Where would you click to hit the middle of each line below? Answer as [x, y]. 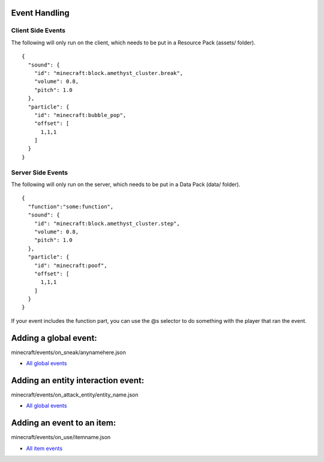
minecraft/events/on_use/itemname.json [61, 437]
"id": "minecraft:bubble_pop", [80, 115]
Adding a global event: [54, 338]
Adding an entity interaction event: [78, 380]
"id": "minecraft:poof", [70, 265]
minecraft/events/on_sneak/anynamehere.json [68, 352]
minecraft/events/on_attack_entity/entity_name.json [75, 395]
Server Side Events [40, 172]
